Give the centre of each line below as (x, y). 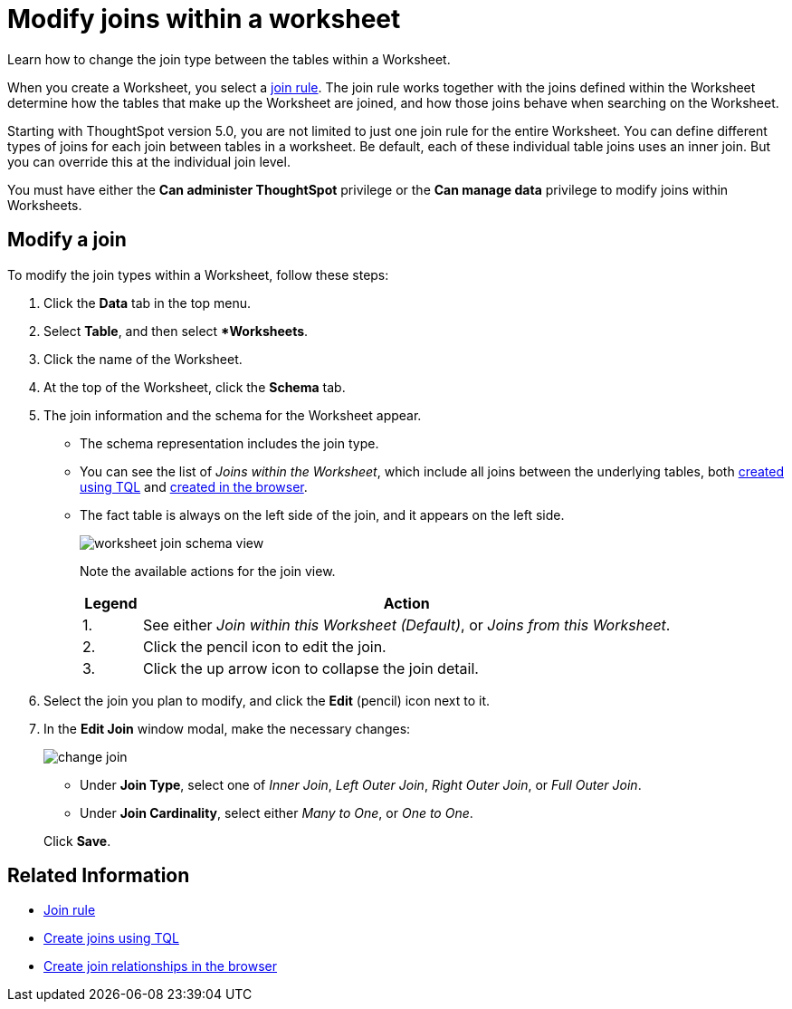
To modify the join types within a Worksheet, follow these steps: (198, 274)
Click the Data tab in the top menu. (148, 303)
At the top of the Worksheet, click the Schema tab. (195, 387)
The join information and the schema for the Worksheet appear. (233, 415)
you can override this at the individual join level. (149, 161)
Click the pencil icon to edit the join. (264, 646)
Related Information (99, 876)
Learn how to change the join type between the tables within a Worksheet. (229, 59)
